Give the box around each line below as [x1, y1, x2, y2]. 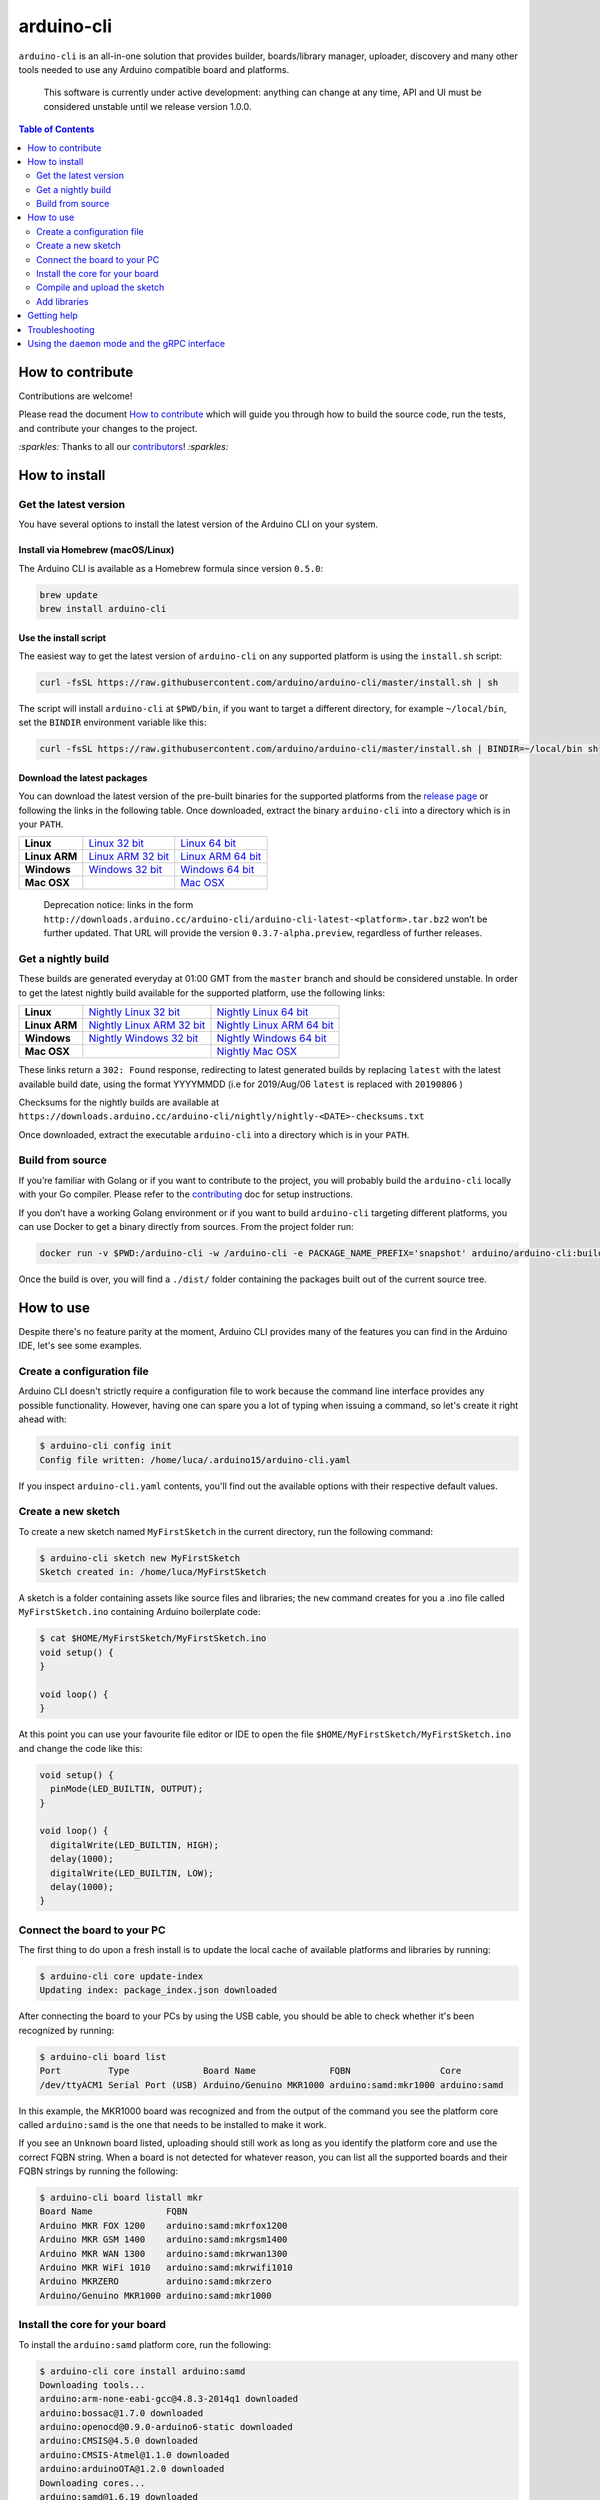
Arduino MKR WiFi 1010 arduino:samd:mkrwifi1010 [39, 2262, 294, 2274]
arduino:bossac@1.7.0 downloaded [39, 2407, 204, 2419]
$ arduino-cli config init [39, 1440, 172, 1452]
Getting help [27, 310, 79, 322]
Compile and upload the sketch [36, 281, 165, 294]
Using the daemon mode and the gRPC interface [27, 337, 225, 349]
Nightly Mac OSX [216, 1045, 297, 1059]
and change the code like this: [18, 1742, 143, 1754]
